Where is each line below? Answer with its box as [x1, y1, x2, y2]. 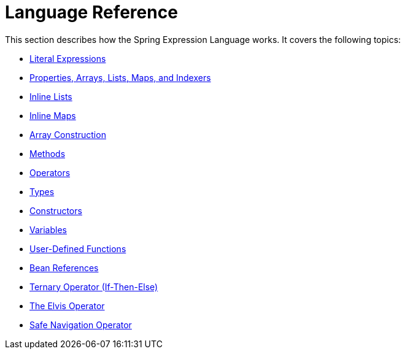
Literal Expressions [29, 53, 106, 64]
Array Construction [29, 129, 106, 140]
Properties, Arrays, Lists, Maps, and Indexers [29, 72, 211, 83]
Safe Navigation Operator [29, 319, 132, 330]
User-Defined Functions [29, 243, 126, 254]
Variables [29, 224, 67, 235]
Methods [29, 148, 66, 159]
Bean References [29, 262, 99, 273]
